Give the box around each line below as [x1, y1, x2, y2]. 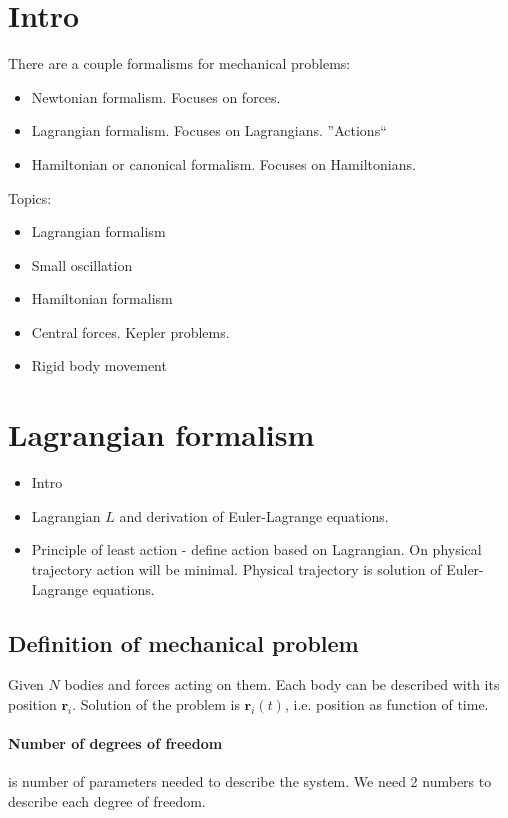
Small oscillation [31, 254, 133, 275]
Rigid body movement [31, 355, 167, 376]
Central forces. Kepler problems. [31, 321, 230, 342]
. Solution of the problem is [72, 693, 240, 714]
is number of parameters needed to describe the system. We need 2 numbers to [8, 771, 492, 792]
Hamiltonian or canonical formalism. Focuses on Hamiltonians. [31, 153, 416, 174]
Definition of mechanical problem [8, 627, 359, 658]
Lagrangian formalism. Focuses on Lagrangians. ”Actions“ [31, 120, 387, 141]
